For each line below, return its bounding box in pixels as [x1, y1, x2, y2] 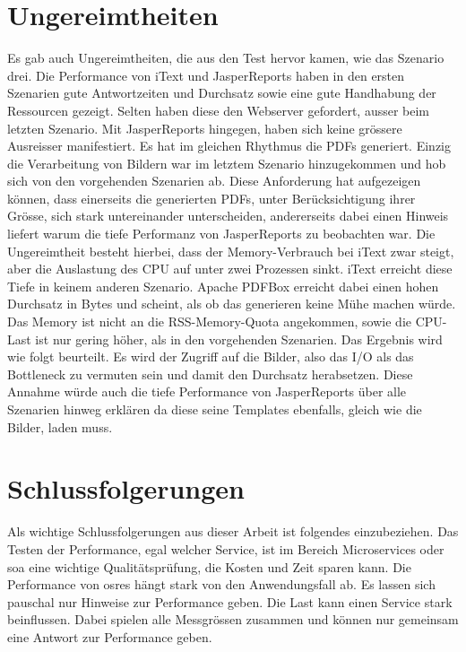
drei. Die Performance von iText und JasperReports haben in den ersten [7, 65, 405, 84]
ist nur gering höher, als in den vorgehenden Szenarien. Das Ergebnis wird [35, 329, 443, 348]
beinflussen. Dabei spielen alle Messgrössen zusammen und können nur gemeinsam [7, 610, 459, 629]
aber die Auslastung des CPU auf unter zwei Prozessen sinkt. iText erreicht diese [7, 259, 453, 278]
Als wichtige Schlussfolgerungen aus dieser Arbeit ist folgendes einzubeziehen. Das [7, 522, 459, 541]
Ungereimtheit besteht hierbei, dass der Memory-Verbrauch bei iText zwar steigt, [7, 241, 454, 260]
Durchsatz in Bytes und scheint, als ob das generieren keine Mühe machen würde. [7, 294, 456, 313]
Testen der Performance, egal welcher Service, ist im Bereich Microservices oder [7, 539, 444, 558]
